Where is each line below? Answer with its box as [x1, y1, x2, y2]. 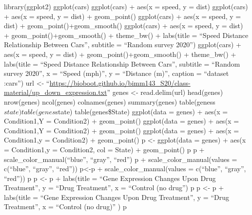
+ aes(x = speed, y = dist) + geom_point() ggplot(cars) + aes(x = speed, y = [4, 11, 241, 21]
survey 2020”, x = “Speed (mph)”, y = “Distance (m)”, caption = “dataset [4, 68, 229, 78]
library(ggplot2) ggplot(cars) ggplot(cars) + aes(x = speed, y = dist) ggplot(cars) [4, 1, 248, 11]
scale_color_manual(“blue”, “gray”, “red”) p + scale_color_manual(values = [4, 154, 237, 164]
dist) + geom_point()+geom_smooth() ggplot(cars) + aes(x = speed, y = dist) [4, 20, 243, 31]
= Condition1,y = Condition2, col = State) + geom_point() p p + [4, 144, 205, 154]
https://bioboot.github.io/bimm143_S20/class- [49, 77, 191, 88]
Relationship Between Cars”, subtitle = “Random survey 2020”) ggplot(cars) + [4, 39, 241, 50]
